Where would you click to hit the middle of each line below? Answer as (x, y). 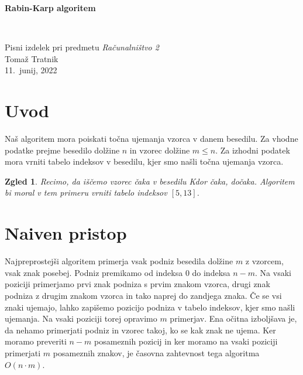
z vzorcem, (264, 261)
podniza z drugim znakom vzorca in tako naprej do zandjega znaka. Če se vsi (143, 295)
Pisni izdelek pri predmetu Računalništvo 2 (82, 47)
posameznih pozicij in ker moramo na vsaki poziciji (186, 341)
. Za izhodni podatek (253, 150)
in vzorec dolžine (160, 150)
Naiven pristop (66, 233)
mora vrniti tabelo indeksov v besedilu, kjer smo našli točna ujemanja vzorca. (144, 161)
